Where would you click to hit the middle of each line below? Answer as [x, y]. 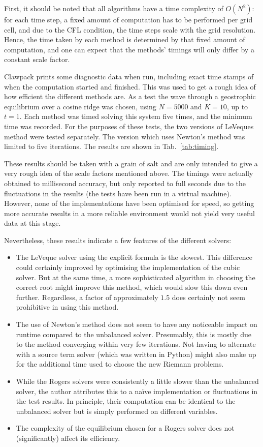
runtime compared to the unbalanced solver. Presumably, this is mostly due [134, 334]
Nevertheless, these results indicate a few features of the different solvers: [118, 240]
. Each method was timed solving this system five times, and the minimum [136, 116]
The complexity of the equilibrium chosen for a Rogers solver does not [125, 428]
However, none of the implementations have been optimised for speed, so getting [129, 203]
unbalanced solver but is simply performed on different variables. [117, 411]
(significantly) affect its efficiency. [68, 438]
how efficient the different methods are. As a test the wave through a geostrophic [130, 96]
